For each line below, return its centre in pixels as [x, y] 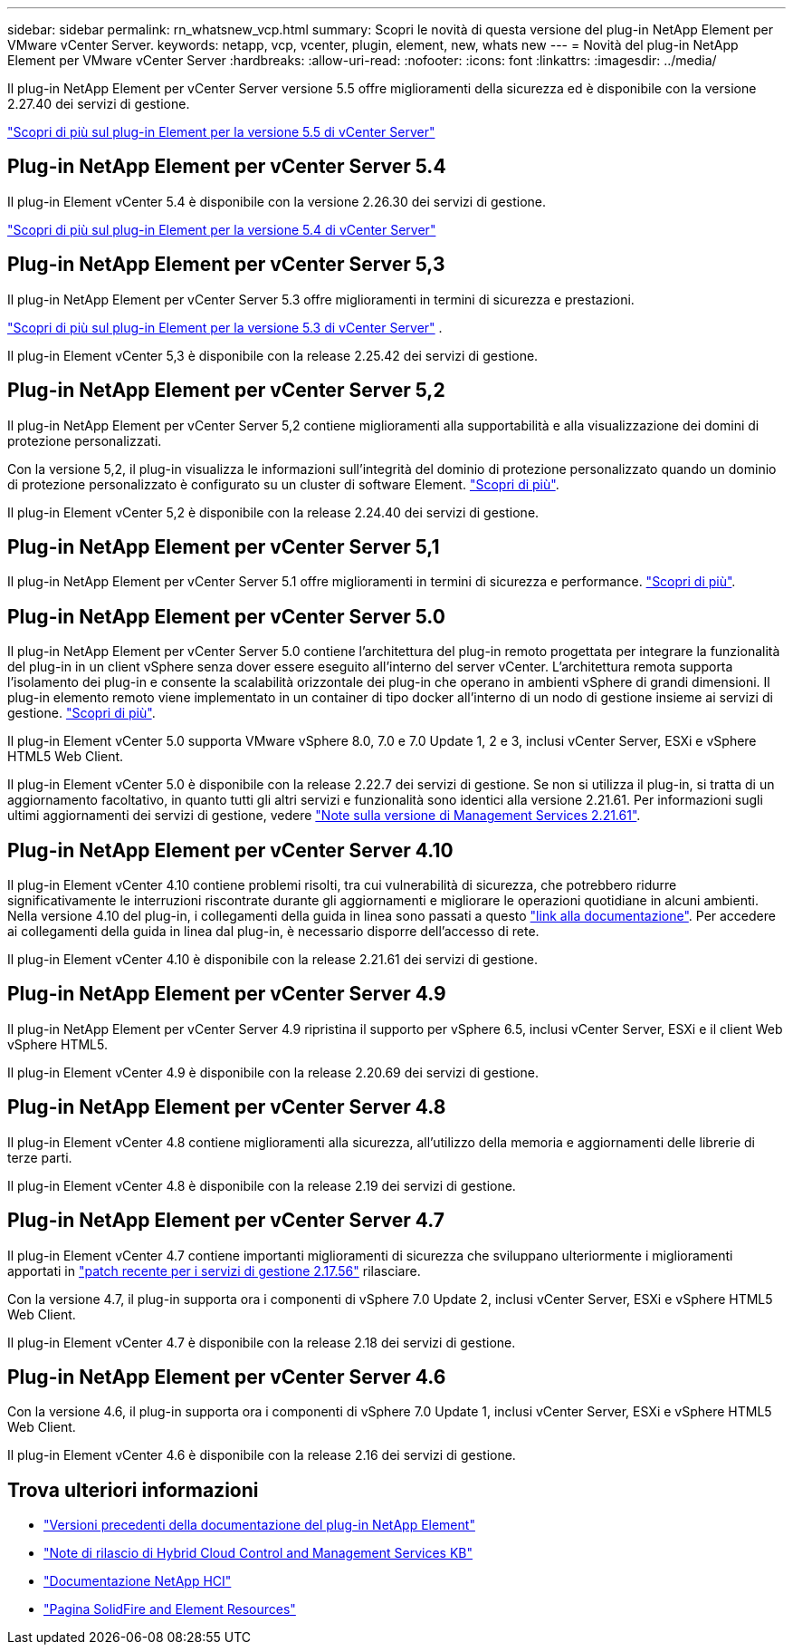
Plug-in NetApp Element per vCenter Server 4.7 [226, 1221]
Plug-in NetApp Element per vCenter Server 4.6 [227, 1377]
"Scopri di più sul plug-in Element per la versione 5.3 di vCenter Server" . [225, 327]
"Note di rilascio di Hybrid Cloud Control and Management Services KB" [258, 1553]
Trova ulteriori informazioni [133, 1490]
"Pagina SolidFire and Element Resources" [170, 1609]
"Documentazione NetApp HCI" [138, 1581]
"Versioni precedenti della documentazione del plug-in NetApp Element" [259, 1525]
